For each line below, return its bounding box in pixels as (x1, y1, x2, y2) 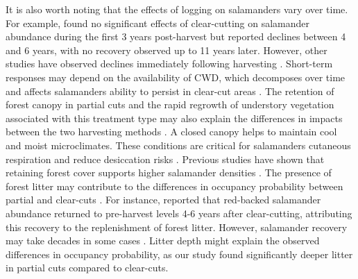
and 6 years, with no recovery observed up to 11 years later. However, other (6, 42, 327, 57)
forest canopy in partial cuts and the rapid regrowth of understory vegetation (6, 97, 334, 112)
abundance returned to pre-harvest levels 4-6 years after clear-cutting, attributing (6, 205, 352, 220)
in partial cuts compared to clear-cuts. (6, 260, 169, 275)
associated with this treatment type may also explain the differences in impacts (6, 110, 343, 125)
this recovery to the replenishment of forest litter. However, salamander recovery (6, 219, 348, 234)
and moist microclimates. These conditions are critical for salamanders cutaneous (6, 137, 351, 152)
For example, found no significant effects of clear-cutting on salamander (6, 15, 310, 30)
